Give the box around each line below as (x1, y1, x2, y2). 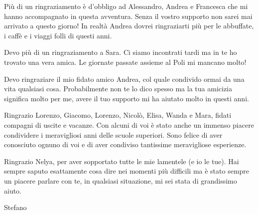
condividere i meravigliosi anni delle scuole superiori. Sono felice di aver (4, 129, 223, 140)
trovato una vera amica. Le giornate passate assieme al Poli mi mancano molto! (4, 56, 247, 67)
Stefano (4, 202, 27, 213)
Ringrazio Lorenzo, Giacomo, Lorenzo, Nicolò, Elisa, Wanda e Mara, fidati (4, 110, 232, 120)
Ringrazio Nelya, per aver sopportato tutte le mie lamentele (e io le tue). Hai (4, 156, 239, 166)
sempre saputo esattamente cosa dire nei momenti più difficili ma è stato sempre (4, 166, 250, 176)
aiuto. (4, 185, 22, 196)
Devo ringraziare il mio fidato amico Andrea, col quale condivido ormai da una (4, 73, 245, 84)
